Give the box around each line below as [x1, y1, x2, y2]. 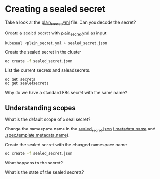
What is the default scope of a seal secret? [5, 116, 91, 122]
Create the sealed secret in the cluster [5, 49, 81, 55]
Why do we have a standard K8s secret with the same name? [5, 90, 128, 96]
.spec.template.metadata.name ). [5, 132, 70, 138]
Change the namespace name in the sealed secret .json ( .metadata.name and [5, 126, 156, 133]
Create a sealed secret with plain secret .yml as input [5, 30, 107, 37]
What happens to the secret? [5, 160, 63, 165]
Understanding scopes [5, 103, 76, 112]
